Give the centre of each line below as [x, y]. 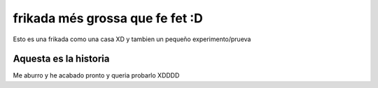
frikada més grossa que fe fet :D [108, 18]
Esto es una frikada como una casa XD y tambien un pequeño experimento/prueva [132, 39]
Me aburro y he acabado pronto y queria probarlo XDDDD [96, 75]
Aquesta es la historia [61, 59]
